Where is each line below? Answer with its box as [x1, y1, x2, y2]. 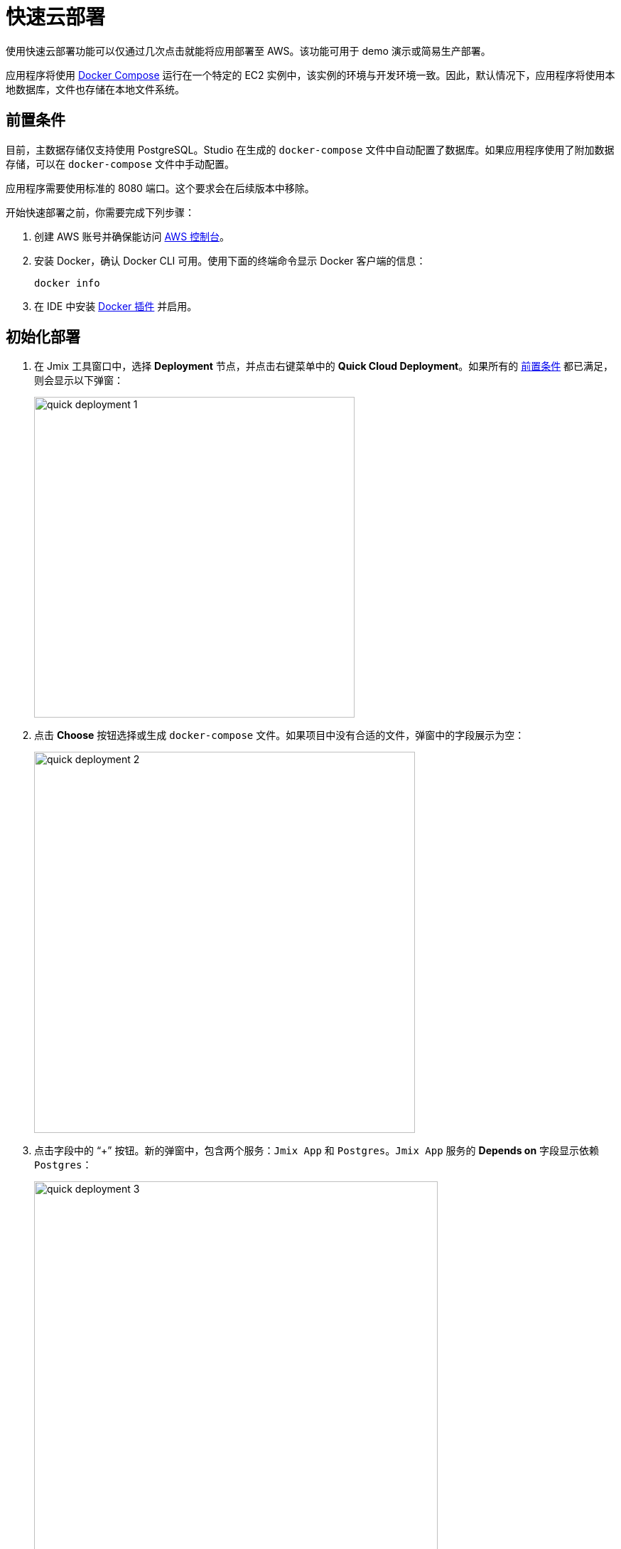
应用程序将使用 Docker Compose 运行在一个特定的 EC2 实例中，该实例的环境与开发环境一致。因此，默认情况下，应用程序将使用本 [6, 68, 615, 81]
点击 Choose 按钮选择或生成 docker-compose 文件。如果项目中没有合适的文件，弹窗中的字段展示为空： [34, 729, 525, 742]
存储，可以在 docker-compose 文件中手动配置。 [6, 157, 234, 170]
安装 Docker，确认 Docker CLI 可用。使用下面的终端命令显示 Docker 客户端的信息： [34, 254, 426, 267]
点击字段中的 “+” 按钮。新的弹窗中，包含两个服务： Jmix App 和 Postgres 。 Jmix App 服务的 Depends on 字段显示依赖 [34, 1144, 600, 1157]
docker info [34, 277, 100, 289]
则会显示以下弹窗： [34, 374, 124, 387]
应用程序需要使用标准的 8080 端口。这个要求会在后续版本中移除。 [6, 181, 315, 194]
